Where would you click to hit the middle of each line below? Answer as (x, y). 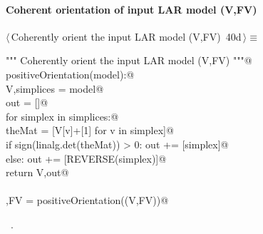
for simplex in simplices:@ (62, 116)
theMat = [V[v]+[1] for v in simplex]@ (90, 130)
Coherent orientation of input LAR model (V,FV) (131, 9)
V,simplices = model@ (55, 88)
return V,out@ (37, 172)
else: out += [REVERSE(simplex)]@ (86, 158)
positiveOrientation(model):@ (70, 74)
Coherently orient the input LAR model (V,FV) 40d (126, 36)
